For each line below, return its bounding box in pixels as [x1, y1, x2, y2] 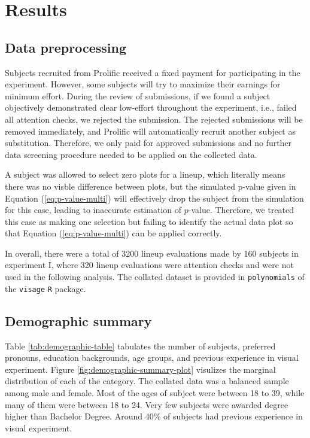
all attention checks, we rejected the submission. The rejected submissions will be [5, 112, 303, 125]
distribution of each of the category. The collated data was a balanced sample [5, 375, 289, 387]
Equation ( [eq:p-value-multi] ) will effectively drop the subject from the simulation [5, 191, 304, 204]
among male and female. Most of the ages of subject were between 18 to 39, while [5, 386, 305, 399]
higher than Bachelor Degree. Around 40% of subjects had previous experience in [5, 410, 303, 422]
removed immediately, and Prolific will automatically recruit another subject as [5, 124, 296, 137]
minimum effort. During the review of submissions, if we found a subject [5, 89, 271, 102]
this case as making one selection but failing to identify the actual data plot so [5, 215, 293, 227]
